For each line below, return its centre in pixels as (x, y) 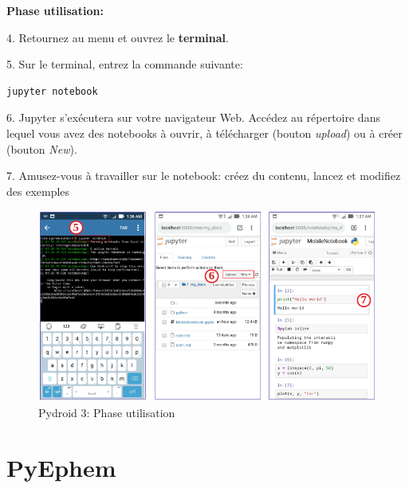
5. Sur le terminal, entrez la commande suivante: (125, 64)
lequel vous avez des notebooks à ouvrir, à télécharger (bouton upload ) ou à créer (204, 133)
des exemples (38, 191)
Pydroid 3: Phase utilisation (107, 412)
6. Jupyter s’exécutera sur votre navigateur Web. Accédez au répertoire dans (193, 117)
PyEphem (61, 467)
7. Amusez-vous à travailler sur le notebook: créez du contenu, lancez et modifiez (204, 176)
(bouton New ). (42, 148)
